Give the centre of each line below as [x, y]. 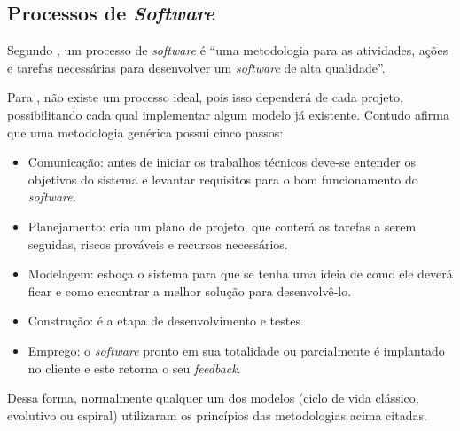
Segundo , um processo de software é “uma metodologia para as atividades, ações [228, 50]
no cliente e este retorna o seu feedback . [134, 368]
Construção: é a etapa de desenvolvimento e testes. [166, 321]
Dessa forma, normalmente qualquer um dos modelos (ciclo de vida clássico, [213, 398]
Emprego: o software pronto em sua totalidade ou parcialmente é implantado [236, 350]
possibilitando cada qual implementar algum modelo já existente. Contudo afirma [228, 114]
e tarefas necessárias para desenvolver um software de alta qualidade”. [196, 67]
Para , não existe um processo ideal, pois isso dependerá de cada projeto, [205, 97]
